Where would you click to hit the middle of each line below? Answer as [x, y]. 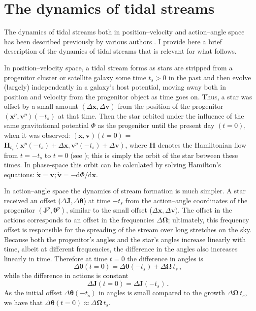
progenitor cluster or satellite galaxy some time [75, 77]
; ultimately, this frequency [208, 220]
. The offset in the [205, 210]
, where [136, 144]
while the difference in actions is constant [66, 275]
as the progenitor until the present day [156, 125]
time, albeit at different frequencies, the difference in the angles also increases [121, 249]
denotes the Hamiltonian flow [202, 144]
